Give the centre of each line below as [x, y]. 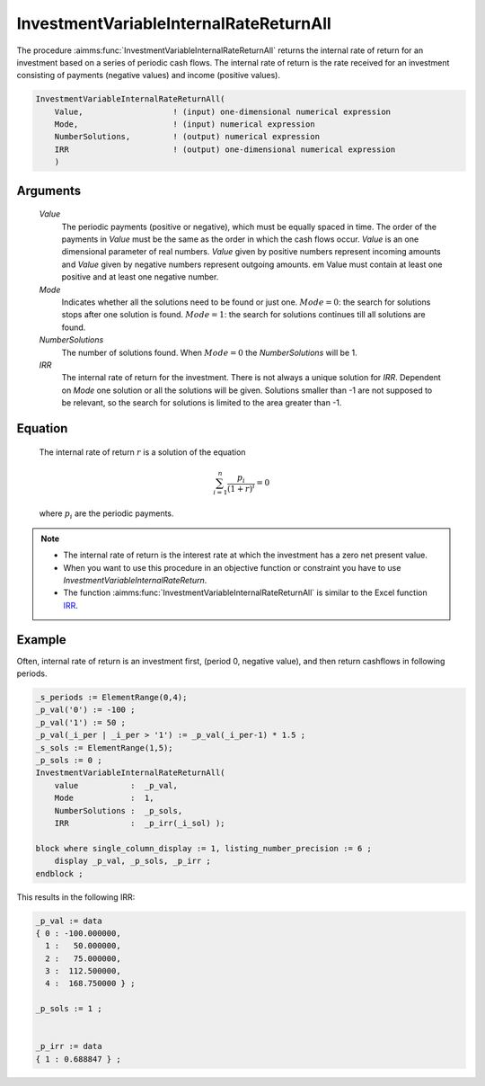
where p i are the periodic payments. [106, 515]
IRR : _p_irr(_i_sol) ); [140, 823]
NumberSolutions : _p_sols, [119, 810]
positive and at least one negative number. [140, 277]
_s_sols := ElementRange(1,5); [105, 748]
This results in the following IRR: [76, 897]
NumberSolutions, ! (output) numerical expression [187, 137]
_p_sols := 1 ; [69, 1009]
